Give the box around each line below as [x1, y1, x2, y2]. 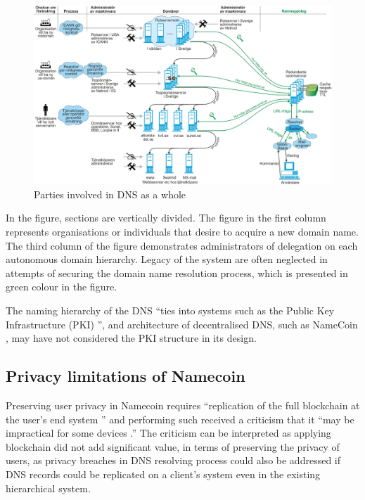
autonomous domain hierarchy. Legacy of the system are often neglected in [6, 252, 328, 267]
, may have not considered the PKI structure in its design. [6, 331, 257, 345]
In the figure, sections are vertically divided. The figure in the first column [6, 210, 326, 225]
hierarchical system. [6, 480, 91, 495]
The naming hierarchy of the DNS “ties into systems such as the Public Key [6, 302, 335, 317]
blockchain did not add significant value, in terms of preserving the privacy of [6, 439, 340, 454]
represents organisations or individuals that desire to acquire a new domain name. [6, 224, 359, 239]
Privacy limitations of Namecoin [6, 365, 245, 387]
